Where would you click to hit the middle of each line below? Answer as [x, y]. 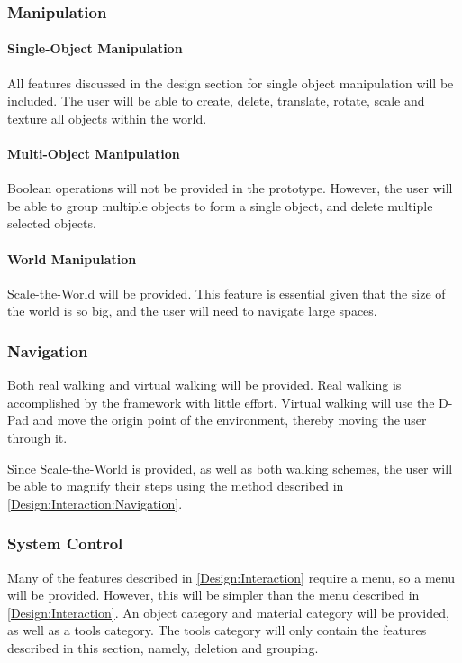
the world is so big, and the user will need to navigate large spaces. [192, 311]
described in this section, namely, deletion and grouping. [163, 647]
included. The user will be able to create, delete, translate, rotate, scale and [216, 101]
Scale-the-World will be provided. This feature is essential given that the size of [226, 293]
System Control [65, 543]
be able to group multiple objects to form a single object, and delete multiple [220, 205]
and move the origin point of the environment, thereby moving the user [230, 420]
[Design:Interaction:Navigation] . [95, 503]
